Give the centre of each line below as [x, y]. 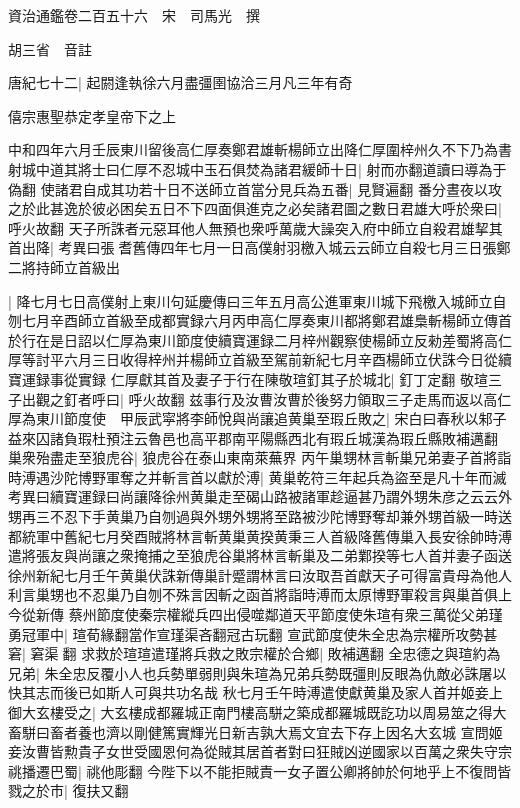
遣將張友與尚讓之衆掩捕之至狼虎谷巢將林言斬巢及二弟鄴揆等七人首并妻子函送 [260, 555]
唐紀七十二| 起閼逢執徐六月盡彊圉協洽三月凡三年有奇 [180, 82]
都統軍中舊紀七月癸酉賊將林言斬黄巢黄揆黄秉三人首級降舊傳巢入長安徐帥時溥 [260, 535]
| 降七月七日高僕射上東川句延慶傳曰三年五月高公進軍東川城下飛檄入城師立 [250, 300]
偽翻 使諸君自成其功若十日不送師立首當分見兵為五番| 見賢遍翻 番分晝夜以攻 [255, 188]
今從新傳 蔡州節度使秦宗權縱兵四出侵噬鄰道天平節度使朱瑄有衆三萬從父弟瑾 [255, 614]
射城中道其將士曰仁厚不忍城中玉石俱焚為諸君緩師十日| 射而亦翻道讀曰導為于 [257, 168]
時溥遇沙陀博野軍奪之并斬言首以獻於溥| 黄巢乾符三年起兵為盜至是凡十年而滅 [257, 476]
